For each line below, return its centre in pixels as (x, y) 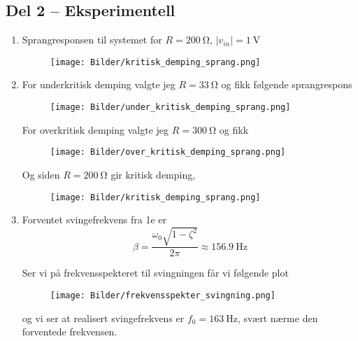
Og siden (41, 174)
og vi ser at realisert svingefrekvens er (103, 318)
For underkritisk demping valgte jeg (99, 84)
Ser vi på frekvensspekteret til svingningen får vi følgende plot (155, 273)
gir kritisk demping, (153, 174)
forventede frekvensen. (70, 332)
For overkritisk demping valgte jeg (95, 129)
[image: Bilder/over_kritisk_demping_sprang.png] (168, 152)
